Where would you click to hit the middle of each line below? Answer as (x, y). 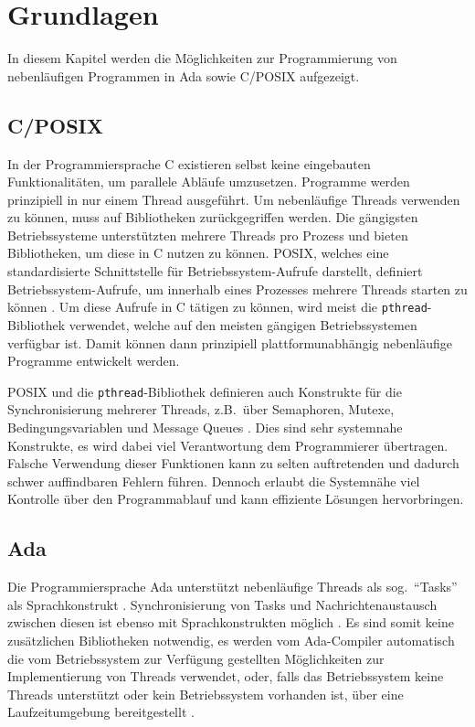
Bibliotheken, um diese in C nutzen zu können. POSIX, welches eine (198, 253)
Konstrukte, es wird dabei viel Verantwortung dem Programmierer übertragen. (228, 445)
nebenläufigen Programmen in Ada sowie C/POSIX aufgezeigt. (184, 75)
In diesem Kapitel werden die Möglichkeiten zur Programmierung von (202, 58)
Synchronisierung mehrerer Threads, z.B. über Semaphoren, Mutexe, (201, 409)
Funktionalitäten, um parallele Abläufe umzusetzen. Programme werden (209, 182)
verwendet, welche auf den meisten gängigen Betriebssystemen (243, 324)
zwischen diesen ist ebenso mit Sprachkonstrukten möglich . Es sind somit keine (231, 622)
